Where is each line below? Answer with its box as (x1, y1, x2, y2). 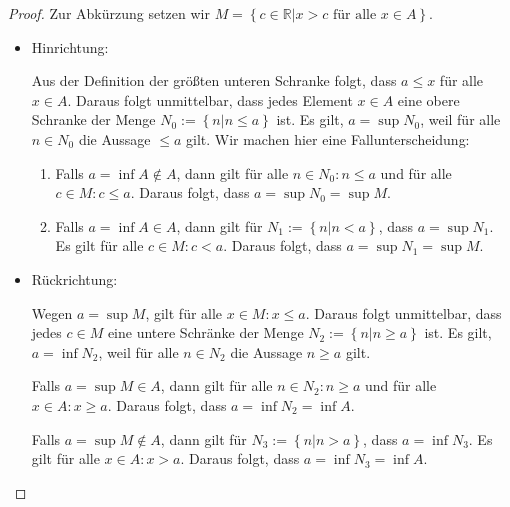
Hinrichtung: (31, 36, 109, 57)
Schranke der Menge (31, 109, 156, 130)
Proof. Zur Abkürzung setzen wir (8, 3, 210, 23)
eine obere (397, 89, 460, 110)
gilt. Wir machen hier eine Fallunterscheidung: (185, 128, 470, 149)
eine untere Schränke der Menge (107, 322, 304, 343)
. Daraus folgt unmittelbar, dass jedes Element (67, 89, 353, 110)
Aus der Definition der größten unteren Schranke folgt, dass (31, 70, 397, 91)
